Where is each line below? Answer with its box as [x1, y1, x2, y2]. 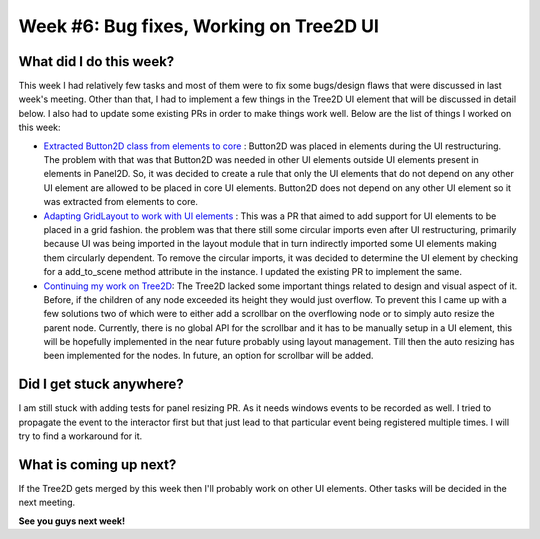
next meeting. [18, 496, 76, 509]
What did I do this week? [18, 53, 175, 70]
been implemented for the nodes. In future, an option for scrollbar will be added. [43, 350, 374, 362]
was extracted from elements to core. [43, 196, 199, 208]
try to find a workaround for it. [18, 430, 143, 442]
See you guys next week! [18, 515, 125, 527]
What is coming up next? [18, 456, 177, 473]
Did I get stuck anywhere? [18, 376, 184, 393]
